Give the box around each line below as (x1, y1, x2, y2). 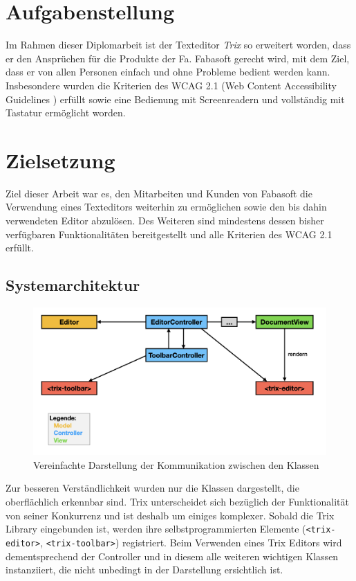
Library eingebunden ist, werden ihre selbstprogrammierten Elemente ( (6, 521, 306, 536)
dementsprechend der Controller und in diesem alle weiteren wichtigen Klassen (6, 548, 339, 563)
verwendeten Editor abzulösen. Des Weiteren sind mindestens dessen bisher (6, 213, 324, 227)
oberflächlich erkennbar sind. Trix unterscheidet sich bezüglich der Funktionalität (6, 494, 349, 508)
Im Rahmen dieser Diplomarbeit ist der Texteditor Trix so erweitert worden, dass (6, 37, 351, 52)
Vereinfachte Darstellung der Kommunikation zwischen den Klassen (33, 457, 319, 472)
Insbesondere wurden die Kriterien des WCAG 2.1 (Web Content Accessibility (6, 78, 337, 92)
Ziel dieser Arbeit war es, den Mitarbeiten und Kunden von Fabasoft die (6, 186, 312, 200)
